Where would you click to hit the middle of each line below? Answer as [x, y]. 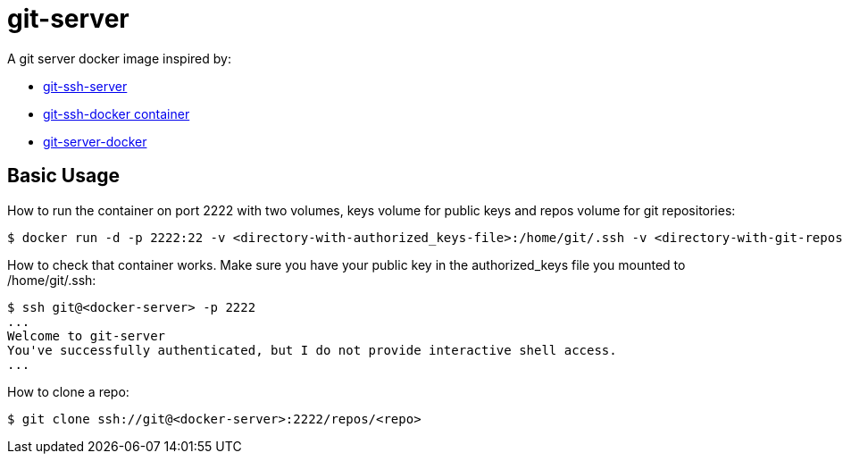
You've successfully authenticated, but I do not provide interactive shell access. [312, 350]
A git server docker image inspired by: [119, 58]
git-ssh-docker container [117, 113]
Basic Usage [63, 176]
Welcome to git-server [87, 335]
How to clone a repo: [68, 391]
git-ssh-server [85, 86]
